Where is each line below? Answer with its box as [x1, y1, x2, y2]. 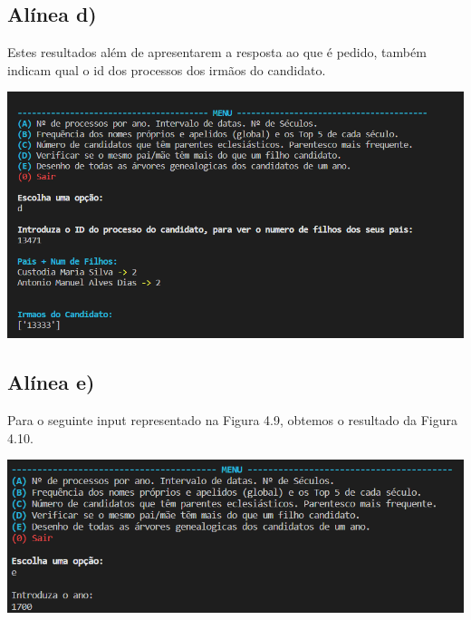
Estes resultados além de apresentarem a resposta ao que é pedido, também [7, 43, 427, 62]
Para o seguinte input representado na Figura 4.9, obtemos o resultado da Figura [7, 411, 457, 430]
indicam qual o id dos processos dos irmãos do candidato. [7, 60, 326, 79]
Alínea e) [7, 368, 95, 396]
